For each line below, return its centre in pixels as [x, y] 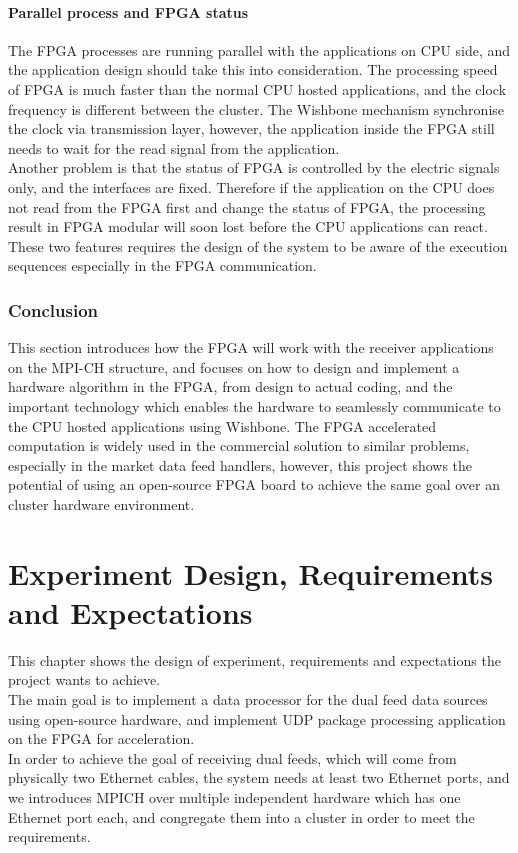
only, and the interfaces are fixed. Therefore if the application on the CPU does [251, 186]
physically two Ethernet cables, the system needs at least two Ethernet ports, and [259, 777]
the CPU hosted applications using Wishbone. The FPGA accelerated [222, 425]
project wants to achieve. [84, 679]
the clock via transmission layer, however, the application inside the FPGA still [251, 128]
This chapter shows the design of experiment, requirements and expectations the [254, 659]
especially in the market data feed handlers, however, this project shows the [240, 464]
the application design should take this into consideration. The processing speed [253, 69]
